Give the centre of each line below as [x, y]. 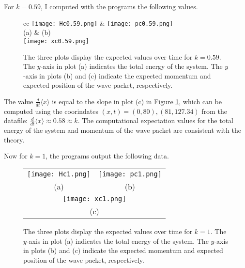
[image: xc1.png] [94, 198]
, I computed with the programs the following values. [119, 6]
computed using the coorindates [51, 111]
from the [214, 111]
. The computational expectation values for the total [155, 120]
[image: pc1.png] [130, 174]
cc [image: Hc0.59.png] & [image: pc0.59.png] [98, 23]
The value [19, 101]
